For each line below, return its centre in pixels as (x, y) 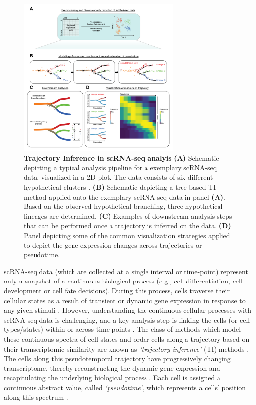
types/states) (24, 329)
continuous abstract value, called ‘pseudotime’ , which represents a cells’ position (125, 387)
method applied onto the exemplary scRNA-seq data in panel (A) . (125, 196)
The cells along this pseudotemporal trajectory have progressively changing (117, 358)
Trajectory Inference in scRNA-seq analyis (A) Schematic (121, 158)
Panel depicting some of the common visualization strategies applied (127, 235)
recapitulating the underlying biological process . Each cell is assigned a (112, 378)
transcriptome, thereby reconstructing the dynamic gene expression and (112, 368)
